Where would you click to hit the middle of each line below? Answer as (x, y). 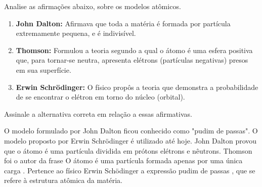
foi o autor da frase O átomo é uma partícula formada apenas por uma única (123, 160)
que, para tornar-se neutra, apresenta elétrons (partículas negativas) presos (132, 60)
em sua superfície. (43, 69)
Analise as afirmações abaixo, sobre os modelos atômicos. (93, 6)
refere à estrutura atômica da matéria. (63, 180)
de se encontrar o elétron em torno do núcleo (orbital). (100, 97)
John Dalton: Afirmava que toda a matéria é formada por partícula (123, 23)
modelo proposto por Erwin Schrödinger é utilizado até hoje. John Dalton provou (130, 140)
